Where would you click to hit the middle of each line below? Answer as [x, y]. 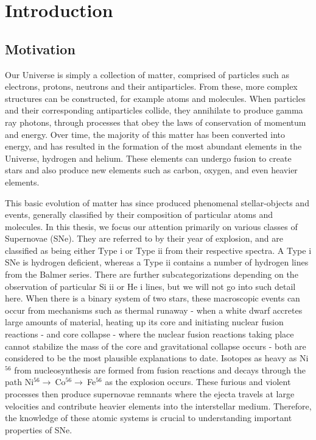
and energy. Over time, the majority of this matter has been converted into [145, 134]
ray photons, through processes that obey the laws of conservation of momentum [156, 122]
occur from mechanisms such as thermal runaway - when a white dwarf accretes [154, 310]
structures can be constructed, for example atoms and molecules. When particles [155, 98]
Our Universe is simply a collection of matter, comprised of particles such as [147, 74]
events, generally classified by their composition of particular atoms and [139, 215]
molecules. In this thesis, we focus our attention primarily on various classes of [151, 226]
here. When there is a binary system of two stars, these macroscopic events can [153, 298]
